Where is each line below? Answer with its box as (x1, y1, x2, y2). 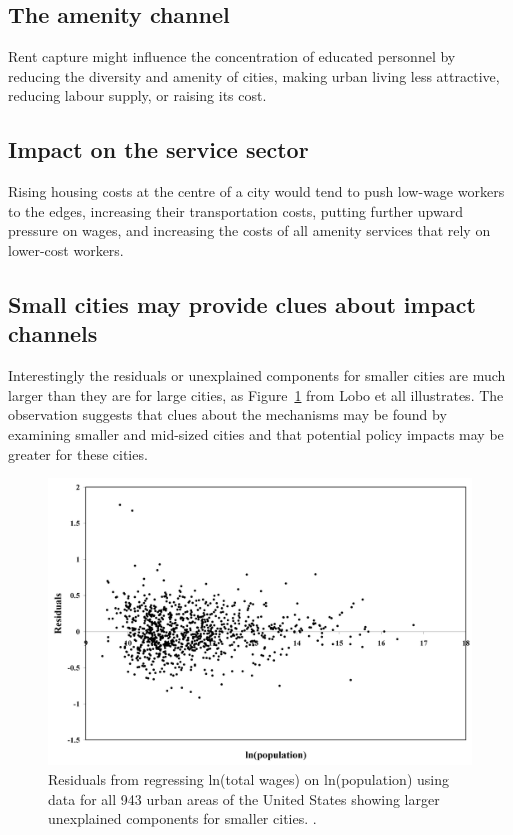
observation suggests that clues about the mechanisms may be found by (8, 404, 447, 425)
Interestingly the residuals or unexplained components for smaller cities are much (8, 365, 506, 386)
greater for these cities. (8, 443, 148, 464)
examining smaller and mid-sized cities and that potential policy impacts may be (8, 423, 504, 444)
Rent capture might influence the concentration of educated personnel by (8, 46, 456, 67)
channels (8, 318, 98, 349)
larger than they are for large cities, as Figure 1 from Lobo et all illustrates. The (8, 384, 504, 405)
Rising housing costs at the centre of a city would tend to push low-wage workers (8, 181, 505, 202)
